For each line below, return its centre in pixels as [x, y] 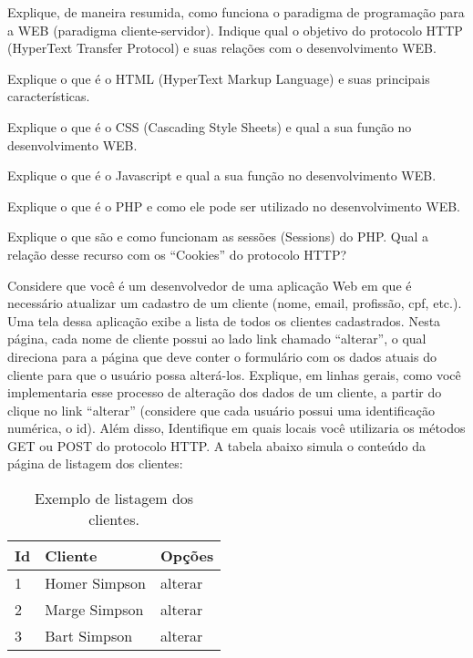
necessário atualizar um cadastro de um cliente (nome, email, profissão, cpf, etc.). [235, 303]
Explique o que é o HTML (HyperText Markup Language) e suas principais [219, 78]
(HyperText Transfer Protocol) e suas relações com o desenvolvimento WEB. [222, 48]
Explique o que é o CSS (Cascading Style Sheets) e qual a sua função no [210, 126]
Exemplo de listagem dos [114, 499]
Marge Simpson [94, 610]
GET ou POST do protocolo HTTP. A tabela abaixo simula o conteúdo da [216, 445]
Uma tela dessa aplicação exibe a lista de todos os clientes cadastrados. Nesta [224, 320]
